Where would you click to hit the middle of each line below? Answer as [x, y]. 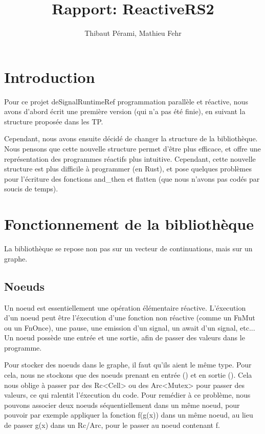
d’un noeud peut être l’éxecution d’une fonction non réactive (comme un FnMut [130, 318]
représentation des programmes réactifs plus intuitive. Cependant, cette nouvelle [130, 158]
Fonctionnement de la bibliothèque [129, 224]
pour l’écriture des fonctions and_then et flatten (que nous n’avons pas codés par [132, 178]
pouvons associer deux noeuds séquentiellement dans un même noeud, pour [122, 405]
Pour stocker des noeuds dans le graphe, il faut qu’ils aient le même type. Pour [128, 365]
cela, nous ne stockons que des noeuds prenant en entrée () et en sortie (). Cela [128, 375]
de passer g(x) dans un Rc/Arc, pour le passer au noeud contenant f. [112, 425]
